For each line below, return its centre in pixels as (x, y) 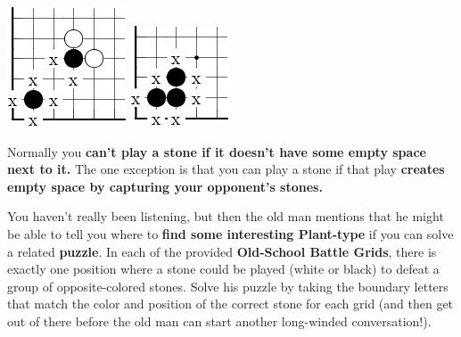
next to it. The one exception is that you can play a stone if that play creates (226, 169)
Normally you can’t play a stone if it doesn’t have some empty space (217, 151)
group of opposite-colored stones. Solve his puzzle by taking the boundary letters (228, 286)
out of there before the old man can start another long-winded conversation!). (219, 321)
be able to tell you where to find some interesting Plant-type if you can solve (230, 233)
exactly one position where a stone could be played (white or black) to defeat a (223, 269)
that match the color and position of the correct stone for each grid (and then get (230, 304)
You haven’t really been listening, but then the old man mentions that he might (226, 216)
